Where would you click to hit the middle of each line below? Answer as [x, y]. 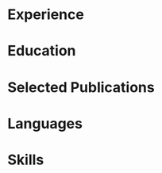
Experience [46, 15]
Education [42, 51]
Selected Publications [81, 87]
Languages [45, 123]
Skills [26, 160]
